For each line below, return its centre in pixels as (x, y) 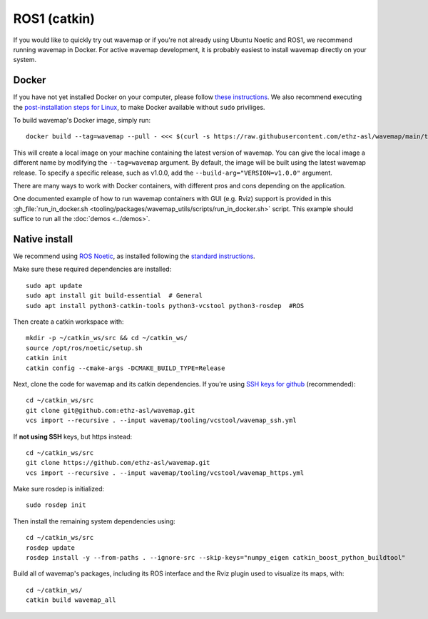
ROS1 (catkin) (54, 19)
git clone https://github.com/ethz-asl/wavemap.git (118, 463)
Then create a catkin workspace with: (68, 322)
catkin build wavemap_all (71, 600)
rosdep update (50, 548)
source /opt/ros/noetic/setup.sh (84, 348)
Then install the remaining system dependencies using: (95, 521)
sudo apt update (54, 286)
